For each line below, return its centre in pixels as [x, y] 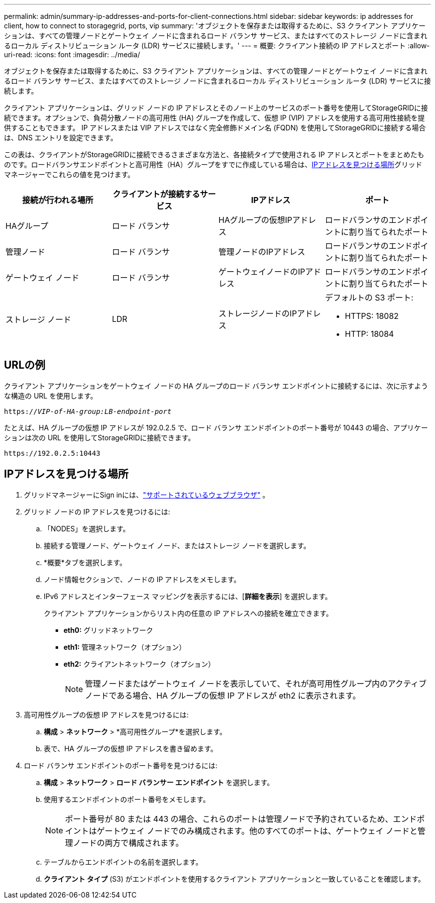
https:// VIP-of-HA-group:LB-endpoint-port [88, 411]
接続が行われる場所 [58, 200]
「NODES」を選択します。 [87, 528]
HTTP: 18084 [369, 334]
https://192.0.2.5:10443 [52, 453]
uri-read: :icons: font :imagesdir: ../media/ [72, 54]
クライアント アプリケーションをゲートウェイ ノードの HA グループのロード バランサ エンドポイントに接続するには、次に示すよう [216, 386]
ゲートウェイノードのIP [262, 272]
